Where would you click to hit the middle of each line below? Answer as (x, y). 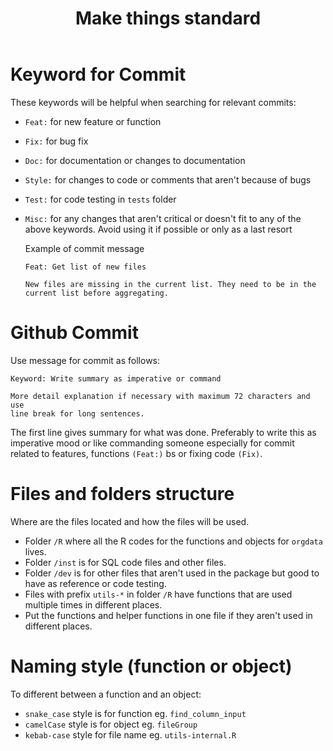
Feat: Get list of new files (85, 267)
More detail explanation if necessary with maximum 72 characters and (160, 396)
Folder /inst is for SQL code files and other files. (125, 562)
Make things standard (168, 18)
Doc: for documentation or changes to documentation (135, 160)
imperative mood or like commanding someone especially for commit (152, 443)
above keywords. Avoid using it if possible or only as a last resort (158, 229)
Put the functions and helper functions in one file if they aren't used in (168, 615)
